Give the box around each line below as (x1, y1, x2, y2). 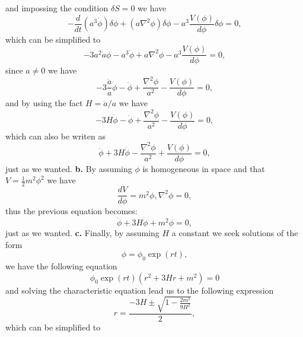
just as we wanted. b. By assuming (5, 162, 132, 174)
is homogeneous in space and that (142, 162, 265, 174)
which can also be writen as (5, 129, 106, 142)
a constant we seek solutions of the (171, 227, 298, 239)
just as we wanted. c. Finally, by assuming (5, 227, 160, 239)
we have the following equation (5, 260, 117, 272)
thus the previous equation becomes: (5, 205, 138, 217)
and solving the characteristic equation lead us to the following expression (5, 284, 274, 296)
